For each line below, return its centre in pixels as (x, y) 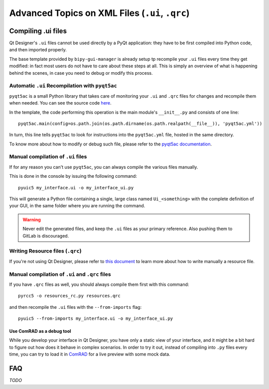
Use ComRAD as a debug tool (40, 331)
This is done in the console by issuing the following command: (73, 176)
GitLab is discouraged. (46, 236)
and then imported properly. (38, 50)
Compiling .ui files (38, 31)
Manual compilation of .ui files (48, 157)
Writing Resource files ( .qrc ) (45, 251)
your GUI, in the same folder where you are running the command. (77, 206)
